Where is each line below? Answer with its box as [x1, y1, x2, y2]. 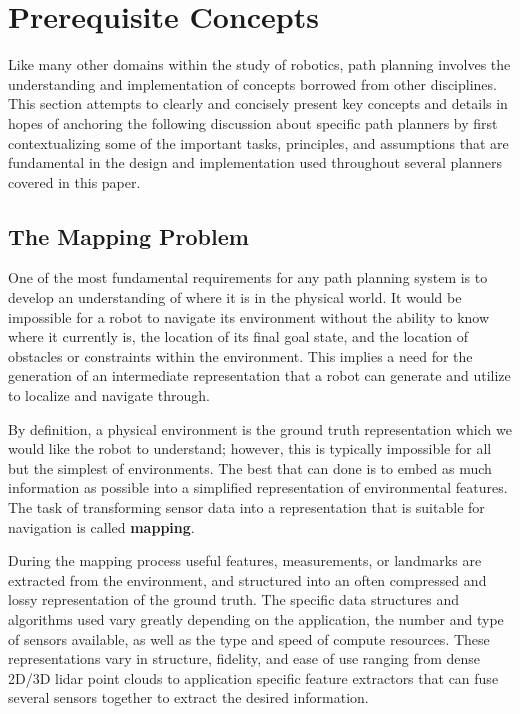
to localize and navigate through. [8, 385, 210, 406]
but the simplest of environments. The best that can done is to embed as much [8, 457, 492, 478]
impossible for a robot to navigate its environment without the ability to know [8, 306, 490, 327]
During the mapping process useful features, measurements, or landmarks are [8, 550, 482, 571]
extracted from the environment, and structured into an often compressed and [8, 569, 487, 590]
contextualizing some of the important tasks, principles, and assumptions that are [8, 132, 509, 153]
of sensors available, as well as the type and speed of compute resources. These [8, 628, 490, 649]
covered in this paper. [8, 171, 141, 192]
